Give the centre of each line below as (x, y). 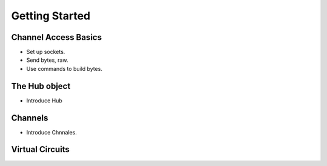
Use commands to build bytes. (64, 68)
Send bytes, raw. (47, 60)
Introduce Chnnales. (51, 132)
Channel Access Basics (57, 37)
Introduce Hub (45, 101)
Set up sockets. (46, 52)
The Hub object (41, 86)
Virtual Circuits (40, 149)
